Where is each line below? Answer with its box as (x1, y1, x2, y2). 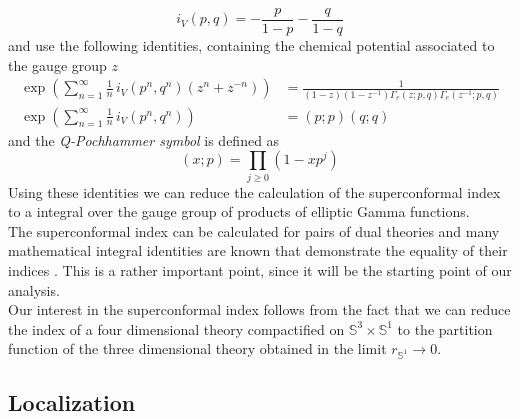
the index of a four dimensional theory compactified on (8, 318, 345, 339)
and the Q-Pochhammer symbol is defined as (8, 129, 280, 150)
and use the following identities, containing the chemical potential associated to (8, 35, 495, 56)
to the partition (397, 318, 493, 339)
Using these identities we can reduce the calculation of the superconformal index (8, 181, 501, 202)
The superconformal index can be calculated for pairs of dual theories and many (8, 220, 500, 241)
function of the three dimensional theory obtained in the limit (8, 338, 387, 359)
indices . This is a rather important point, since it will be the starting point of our (8, 259, 512, 280)
